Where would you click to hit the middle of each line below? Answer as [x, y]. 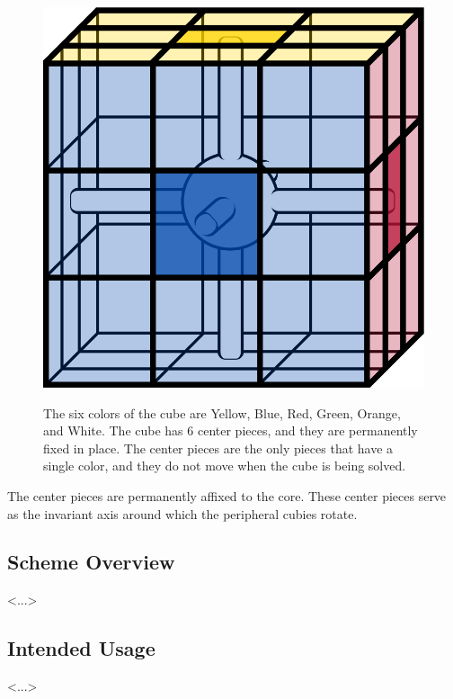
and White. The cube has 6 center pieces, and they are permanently [231, 430]
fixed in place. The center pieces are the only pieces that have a [218, 448]
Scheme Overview [91, 562]
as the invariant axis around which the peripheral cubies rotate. [182, 513]
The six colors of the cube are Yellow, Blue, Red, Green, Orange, [222, 412]
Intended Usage [81, 648]
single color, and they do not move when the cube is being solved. [225, 466]
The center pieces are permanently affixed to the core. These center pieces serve [227, 495]
